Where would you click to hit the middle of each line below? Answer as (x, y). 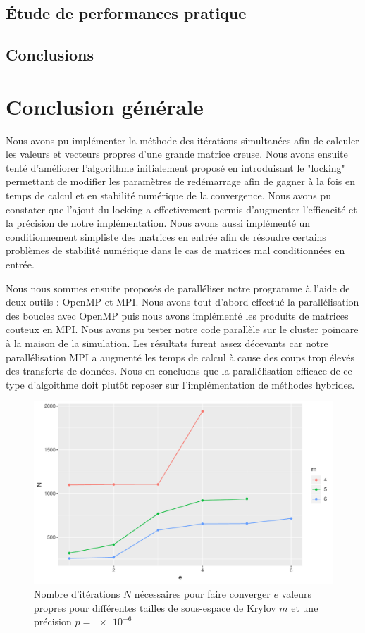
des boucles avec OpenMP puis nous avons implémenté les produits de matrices (177, 315)
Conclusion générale (105, 106)
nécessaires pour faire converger (202, 594)
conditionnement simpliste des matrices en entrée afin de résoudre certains (166, 236)
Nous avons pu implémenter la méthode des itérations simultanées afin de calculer (182, 140)
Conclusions (50, 55)
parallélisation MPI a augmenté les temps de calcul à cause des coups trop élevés (180, 357)
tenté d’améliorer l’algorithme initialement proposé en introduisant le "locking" (175, 167)
